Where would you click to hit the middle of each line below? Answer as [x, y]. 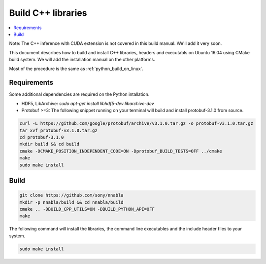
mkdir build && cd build [50, 144]
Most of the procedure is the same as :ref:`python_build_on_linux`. [76, 69]
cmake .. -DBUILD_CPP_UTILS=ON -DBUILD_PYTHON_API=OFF [87, 209]
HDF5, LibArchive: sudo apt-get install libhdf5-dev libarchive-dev [88, 103]
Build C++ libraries [48, 13]
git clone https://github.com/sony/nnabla [71, 195]
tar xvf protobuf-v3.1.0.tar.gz [59, 130]
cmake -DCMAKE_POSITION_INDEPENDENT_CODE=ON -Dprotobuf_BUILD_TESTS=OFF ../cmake [121, 151]
